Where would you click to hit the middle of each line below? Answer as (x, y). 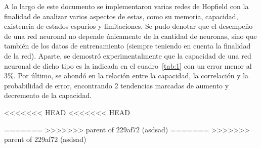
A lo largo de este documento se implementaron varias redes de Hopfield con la (126, 6)
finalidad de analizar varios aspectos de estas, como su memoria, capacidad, (121, 16)
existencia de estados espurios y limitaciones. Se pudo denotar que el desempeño (128, 26)
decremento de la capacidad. (48, 95)
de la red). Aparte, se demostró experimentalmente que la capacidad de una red (128, 55)
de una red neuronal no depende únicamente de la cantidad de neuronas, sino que (130, 36)
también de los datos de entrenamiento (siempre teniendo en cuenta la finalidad (127, 46)
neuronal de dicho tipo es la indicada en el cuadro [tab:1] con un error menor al (128, 65)
